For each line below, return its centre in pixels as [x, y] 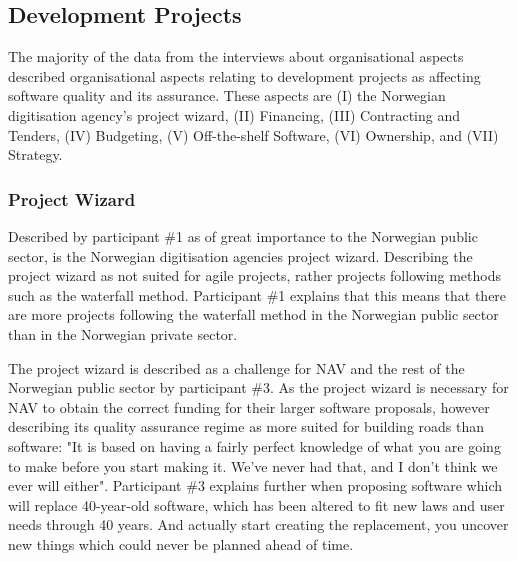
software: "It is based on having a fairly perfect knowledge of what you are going [254, 445]
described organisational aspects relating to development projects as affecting [244, 75]
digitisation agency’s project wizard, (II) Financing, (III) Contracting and [234, 114]
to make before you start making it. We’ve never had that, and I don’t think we [253, 465]
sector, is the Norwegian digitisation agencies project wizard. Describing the [240, 255]
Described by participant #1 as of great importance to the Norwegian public [243, 235]
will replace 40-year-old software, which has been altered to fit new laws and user [256, 504]
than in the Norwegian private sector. [123, 333]
